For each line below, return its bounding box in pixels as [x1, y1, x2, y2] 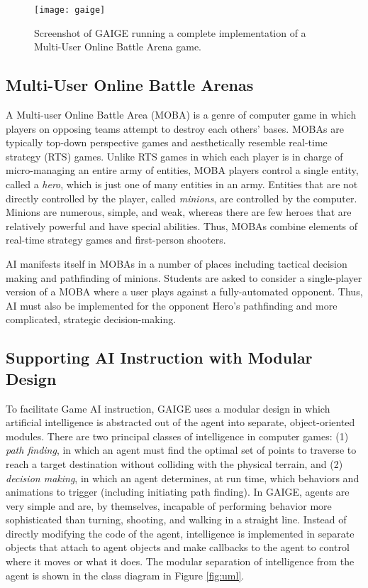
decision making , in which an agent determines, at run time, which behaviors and [6, 470, 359, 485]
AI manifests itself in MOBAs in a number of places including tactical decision [6, 256, 347, 271]
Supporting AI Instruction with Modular [6, 347, 313, 369]
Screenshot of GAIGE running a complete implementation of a [34, 25, 306, 40]
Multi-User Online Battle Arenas [6, 74, 254, 96]
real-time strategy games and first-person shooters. [6, 232, 226, 247]
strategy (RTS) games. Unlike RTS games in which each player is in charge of [6, 148, 343, 163]
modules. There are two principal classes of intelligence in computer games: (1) [6, 428, 349, 443]
